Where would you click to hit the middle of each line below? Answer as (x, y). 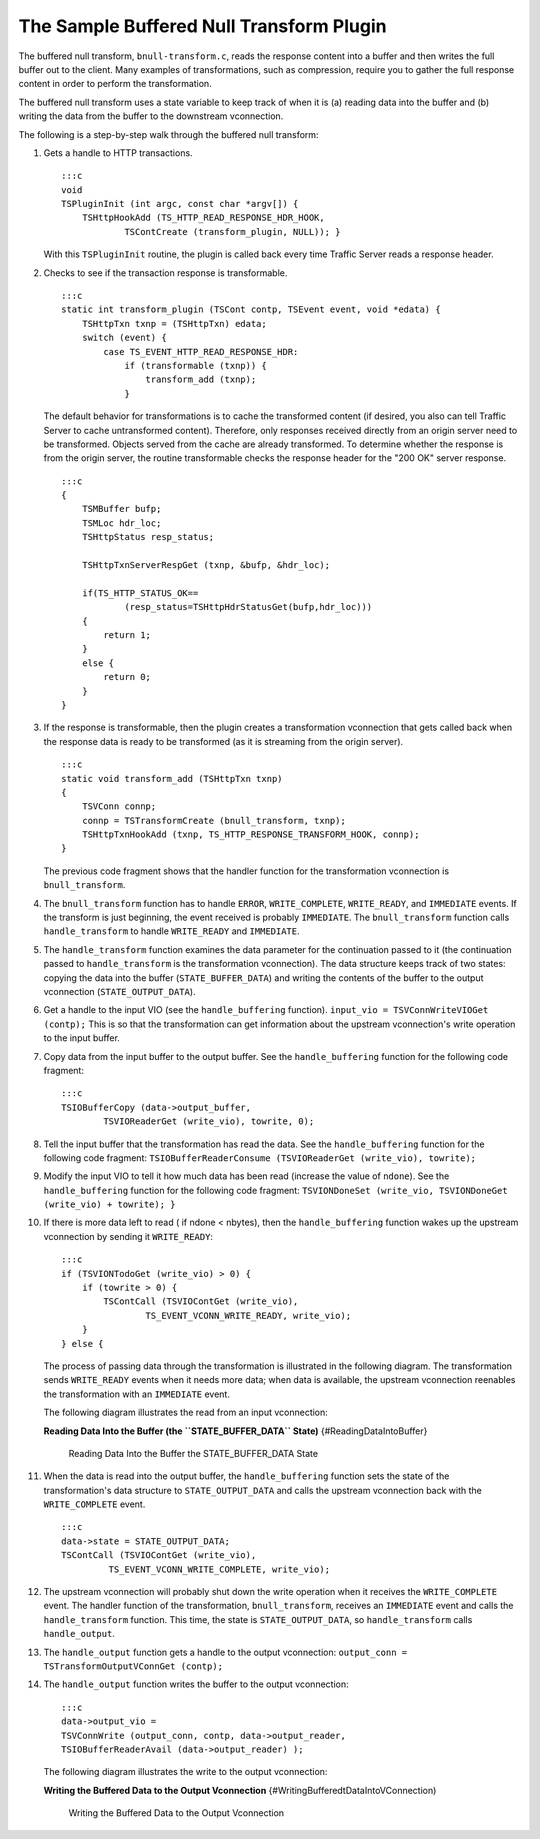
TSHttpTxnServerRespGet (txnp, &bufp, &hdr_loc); (205, 565)
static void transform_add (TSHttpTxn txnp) (172, 778)
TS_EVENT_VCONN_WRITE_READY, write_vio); (248, 1315)
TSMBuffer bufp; (121, 509)
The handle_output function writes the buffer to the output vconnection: (196, 1684)
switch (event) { (124, 338)
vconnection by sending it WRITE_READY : (128, 1236)
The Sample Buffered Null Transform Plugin (202, 26)
